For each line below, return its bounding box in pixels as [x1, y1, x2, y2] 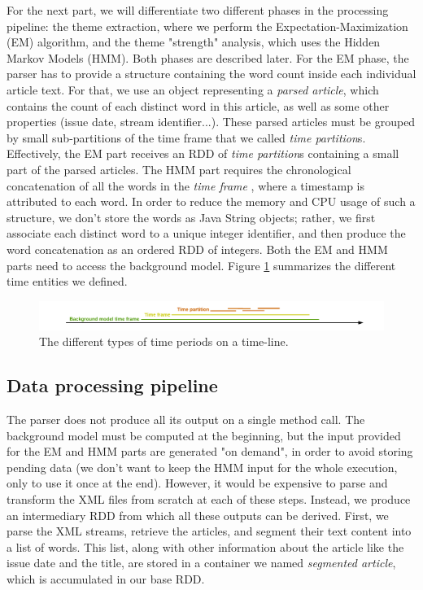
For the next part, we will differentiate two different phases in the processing [7, 2, 389, 18]
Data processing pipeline [7, 373, 218, 398]
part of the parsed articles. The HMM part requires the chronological [7, 160, 351, 177]
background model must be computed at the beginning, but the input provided [7, 426, 401, 444]
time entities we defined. [7, 273, 128, 290]
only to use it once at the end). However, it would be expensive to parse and [7, 474, 388, 492]
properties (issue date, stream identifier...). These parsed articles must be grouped [7, 113, 416, 130]
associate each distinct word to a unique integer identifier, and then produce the [7, 225, 406, 242]
